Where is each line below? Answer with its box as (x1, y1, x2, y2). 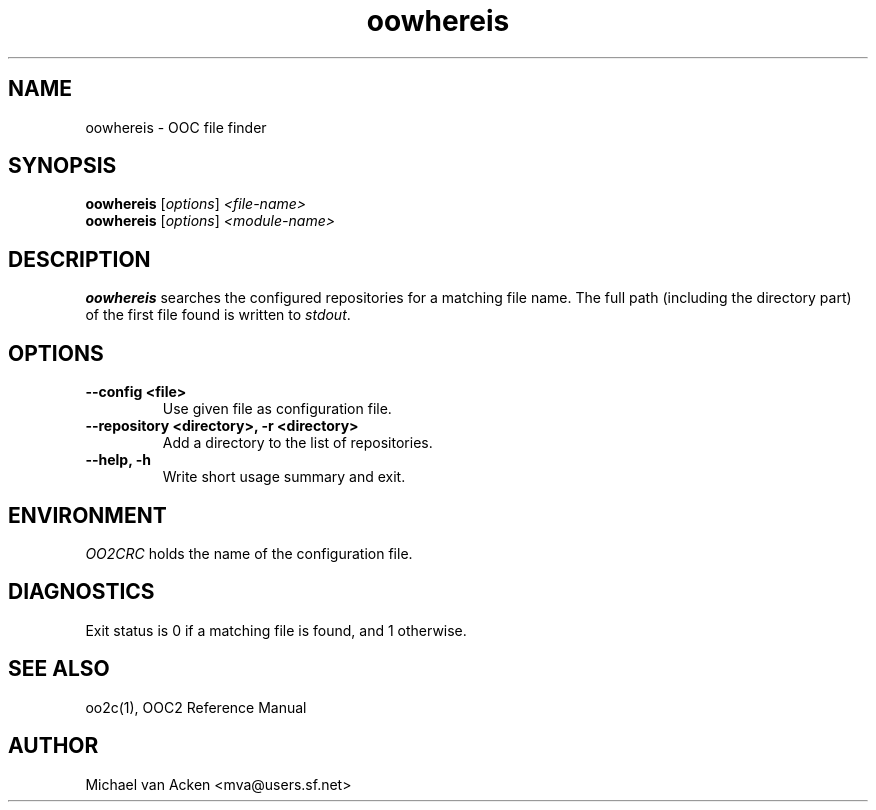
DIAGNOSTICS (8, 579, 155, 605)
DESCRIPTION (8, 246, 151, 272)
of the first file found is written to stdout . (85, 306, 351, 324)
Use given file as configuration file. (162, 400, 392, 418)
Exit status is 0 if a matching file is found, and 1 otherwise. (85, 621, 467, 639)
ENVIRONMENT (8, 502, 167, 528)
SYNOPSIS (8, 153, 117, 179)
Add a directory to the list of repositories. (162, 434, 433, 452)
